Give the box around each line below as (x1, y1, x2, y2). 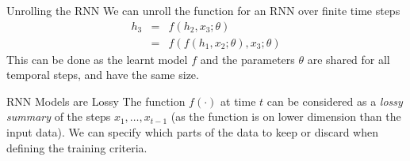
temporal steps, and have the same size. (6, 66, 199, 83)
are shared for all (307, 51, 390, 67)
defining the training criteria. (6, 139, 148, 155)
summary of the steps (6, 108, 111, 125)
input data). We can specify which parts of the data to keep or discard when (6, 124, 378, 140)
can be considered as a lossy (266, 92, 403, 109)
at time (220, 92, 256, 109)
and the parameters (200, 51, 295, 67)
